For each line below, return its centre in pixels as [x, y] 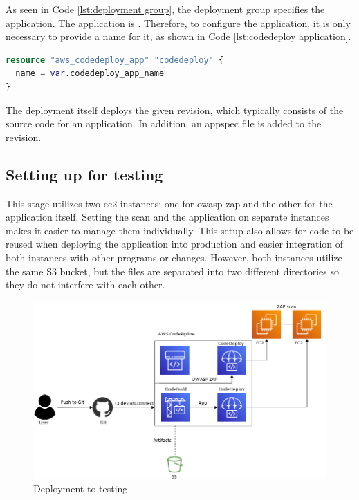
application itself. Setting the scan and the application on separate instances [167, 217]
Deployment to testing [81, 488]
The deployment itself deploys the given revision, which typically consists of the [175, 110]
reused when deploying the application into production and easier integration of [175, 244]
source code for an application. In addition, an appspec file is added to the [164, 123]
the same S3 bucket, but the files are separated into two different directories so [172, 271]
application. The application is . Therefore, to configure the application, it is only [178, 22]
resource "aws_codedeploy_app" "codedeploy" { [115, 60]
